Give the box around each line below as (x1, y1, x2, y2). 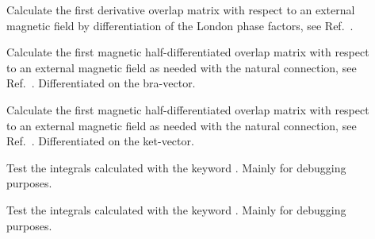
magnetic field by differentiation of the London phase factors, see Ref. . (6, 17, 354, 33)
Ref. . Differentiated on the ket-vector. (6, 133, 194, 149)
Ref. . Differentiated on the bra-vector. (6, 75, 196, 91)
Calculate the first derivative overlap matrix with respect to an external (6, 2, 355, 17)
